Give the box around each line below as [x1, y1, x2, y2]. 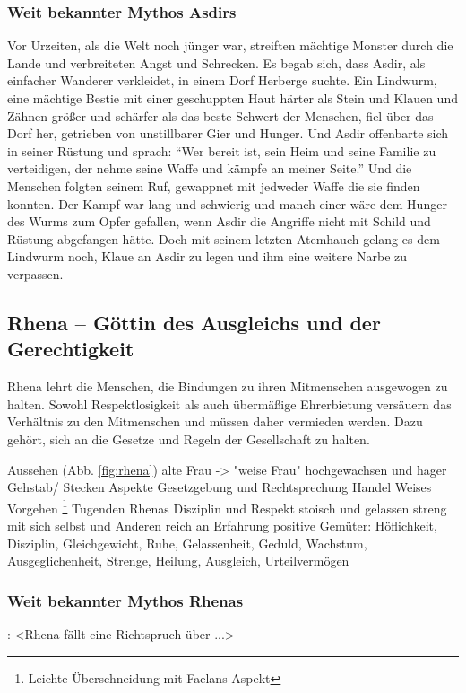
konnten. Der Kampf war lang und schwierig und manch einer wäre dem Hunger [7, 194, 447, 213]
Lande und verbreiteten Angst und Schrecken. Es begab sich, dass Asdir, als [7, 53, 426, 72]
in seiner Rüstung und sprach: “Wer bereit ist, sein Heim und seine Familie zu [7, 141, 436, 160]
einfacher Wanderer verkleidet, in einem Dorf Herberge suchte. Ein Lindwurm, [7, 71, 437, 90]
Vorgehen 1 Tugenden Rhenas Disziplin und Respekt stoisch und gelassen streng [7, 496, 447, 517]
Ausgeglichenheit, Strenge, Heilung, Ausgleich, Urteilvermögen [7, 551, 349, 570]
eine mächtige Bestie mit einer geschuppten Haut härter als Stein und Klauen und [7, 89, 458, 107]
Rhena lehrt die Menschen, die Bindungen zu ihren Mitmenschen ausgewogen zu [7, 377, 448, 396]
